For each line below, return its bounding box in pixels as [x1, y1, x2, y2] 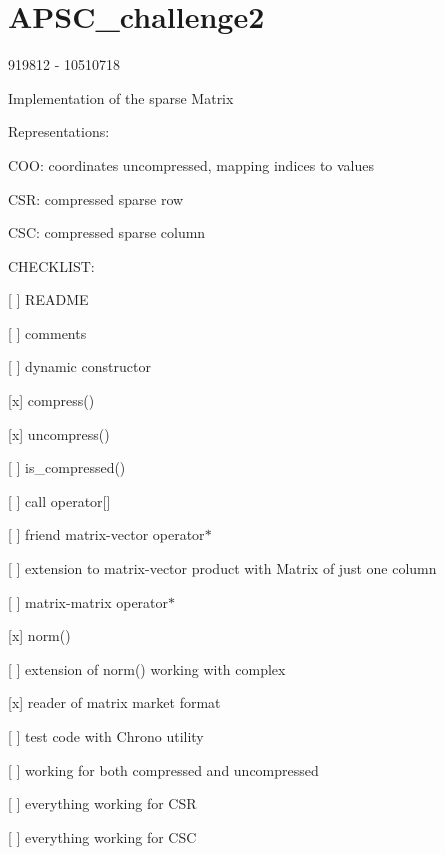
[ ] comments [8, 322, 87, 343]
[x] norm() [8, 625, 71, 646]
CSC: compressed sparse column [8, 222, 206, 243]
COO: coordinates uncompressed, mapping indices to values [8, 154, 375, 175]
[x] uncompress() [8, 423, 110, 444]
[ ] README [8, 289, 89, 310]
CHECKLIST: [8, 255, 95, 276]
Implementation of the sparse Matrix [8, 87, 234, 108]
